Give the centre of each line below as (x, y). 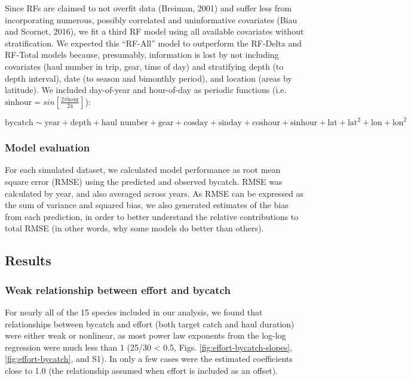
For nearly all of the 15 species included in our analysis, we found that (134, 312)
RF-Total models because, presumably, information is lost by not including (142, 55)
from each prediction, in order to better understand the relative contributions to (152, 216)
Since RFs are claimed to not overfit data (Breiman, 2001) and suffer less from (148, 8)
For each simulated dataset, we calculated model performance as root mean (143, 170)
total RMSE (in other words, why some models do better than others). (134, 228)
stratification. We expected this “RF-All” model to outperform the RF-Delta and (154, 43)
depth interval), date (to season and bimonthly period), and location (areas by (148, 78)
